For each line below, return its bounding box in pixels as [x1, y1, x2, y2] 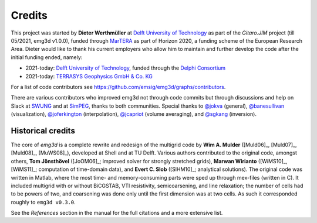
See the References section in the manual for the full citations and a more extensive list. [11, 210, 223, 217]
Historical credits [11, 126, 76, 136]
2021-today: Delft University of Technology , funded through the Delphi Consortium [25, 64, 226, 71]
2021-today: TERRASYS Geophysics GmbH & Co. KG [25, 73, 153, 80]
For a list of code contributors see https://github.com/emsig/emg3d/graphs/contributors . [11, 83, 226, 90]
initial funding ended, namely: [11, 53, 83, 61]
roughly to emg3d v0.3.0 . [11, 198, 76, 205]
